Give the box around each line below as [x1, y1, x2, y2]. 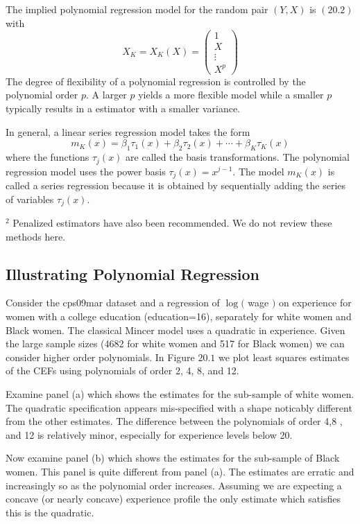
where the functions [6, 150, 89, 164]
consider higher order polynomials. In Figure [6, 349, 195, 364]
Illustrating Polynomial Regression [6, 263, 259, 284]
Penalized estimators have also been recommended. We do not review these [12, 216, 332, 229]
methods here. [6, 229, 66, 243]
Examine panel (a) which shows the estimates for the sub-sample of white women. [6, 386, 354, 401]
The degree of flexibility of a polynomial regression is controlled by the [6, 73, 306, 88]
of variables [6, 191, 54, 206]
